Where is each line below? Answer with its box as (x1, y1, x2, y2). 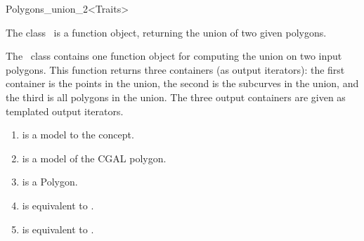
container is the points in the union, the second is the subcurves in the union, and (6, 76, 359, 91)
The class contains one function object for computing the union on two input (6, 48, 342, 63)
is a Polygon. (22, 174, 78, 189)
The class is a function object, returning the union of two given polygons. (6, 25, 327, 39)
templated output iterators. (6, 103, 124, 118)
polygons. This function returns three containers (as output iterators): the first (6, 62, 345, 77)
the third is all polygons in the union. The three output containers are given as (6, 89, 346, 104)
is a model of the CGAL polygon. (22, 150, 167, 165)
